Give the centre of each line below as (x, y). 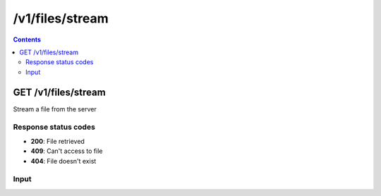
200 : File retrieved (58, 141)
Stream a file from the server (55, 109)
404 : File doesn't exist (64, 161)
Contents (27, 39)
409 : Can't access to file (67, 151)
